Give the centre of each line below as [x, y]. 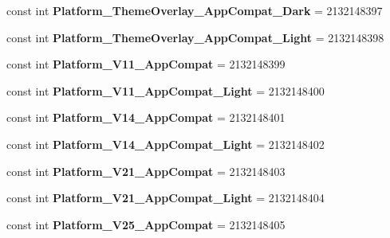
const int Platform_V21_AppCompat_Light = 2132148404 [165, 198]
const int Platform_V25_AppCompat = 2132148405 [146, 224]
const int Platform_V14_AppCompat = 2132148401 [146, 117]
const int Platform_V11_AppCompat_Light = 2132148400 [165, 90]
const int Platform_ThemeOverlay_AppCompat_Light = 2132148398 [195, 37]
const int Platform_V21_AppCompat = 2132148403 [146, 171]
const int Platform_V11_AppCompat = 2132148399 [146, 64]
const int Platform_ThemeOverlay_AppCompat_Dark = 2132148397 [195, 10]
